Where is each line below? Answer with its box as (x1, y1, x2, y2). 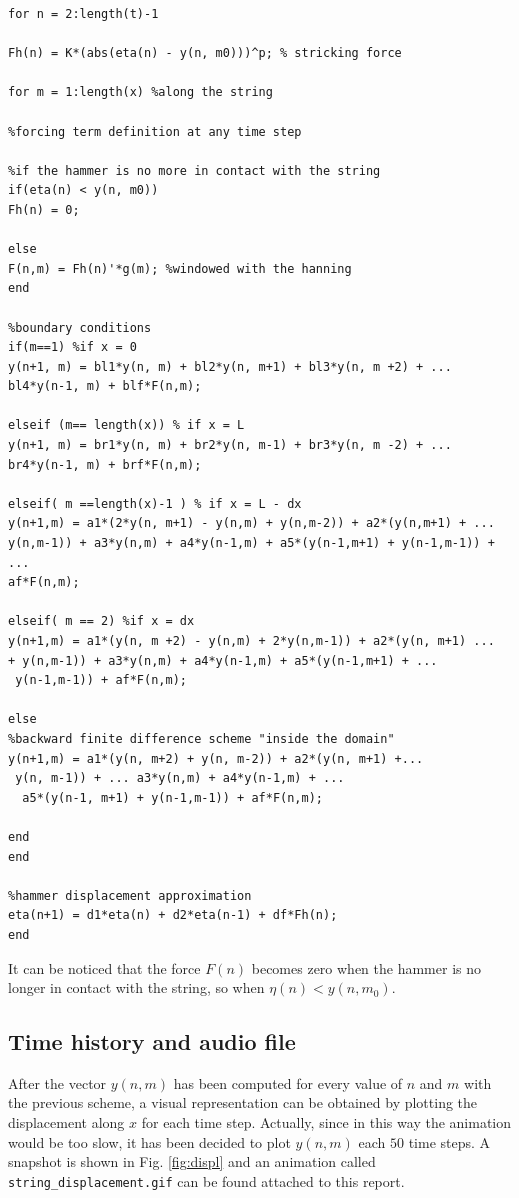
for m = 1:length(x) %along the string (8, 85, 273, 100)
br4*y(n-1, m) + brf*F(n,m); (8, 457, 202, 472)
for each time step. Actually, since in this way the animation (141, 1112, 511, 1133)
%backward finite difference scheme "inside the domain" (8, 731, 395, 746)
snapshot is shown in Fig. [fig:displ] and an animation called (8, 1151, 376, 1172)
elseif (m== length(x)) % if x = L (8, 418, 245, 433)
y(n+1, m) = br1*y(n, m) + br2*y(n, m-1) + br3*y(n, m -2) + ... (8, 438, 452, 453)
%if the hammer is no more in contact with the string (8, 163, 381, 178)
